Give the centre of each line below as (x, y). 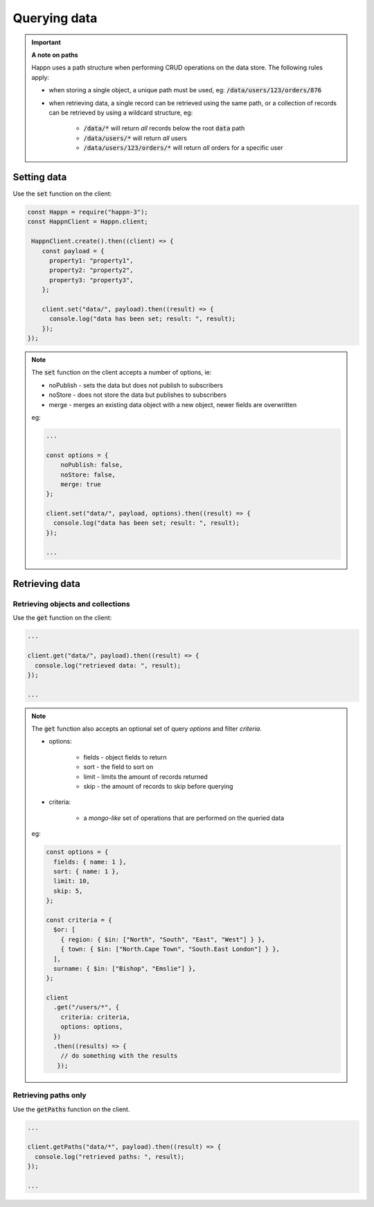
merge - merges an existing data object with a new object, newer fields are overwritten (173, 404)
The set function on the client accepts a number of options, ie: (122, 373)
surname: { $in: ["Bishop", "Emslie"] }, (125, 968)
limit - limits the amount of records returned (145, 776)
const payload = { (73, 251)
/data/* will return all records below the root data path (164, 128)
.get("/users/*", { (86, 1007)
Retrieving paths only (50, 1095)
